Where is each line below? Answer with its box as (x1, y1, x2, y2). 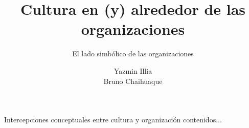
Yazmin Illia (114, 65, 152, 76)
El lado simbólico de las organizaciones (72, 48, 194, 59)
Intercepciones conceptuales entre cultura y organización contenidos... (4, 114, 222, 125)
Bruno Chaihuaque (103, 75, 163, 86)
